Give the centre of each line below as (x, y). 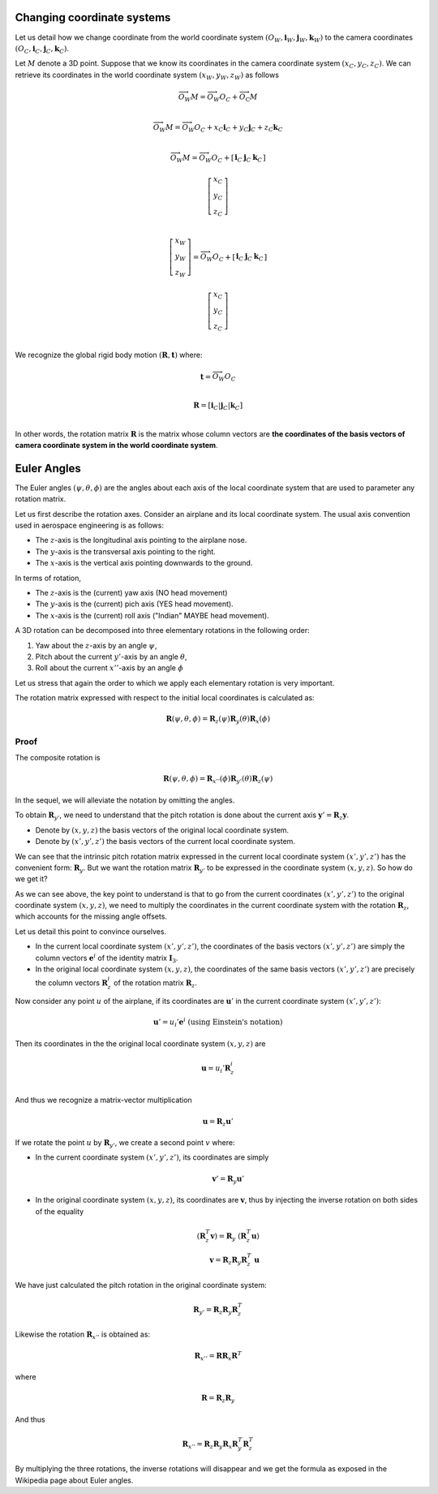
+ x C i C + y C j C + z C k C (245, 128)
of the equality (60, 1211)
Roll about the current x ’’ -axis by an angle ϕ (109, 668)
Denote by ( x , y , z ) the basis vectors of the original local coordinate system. (162, 830)
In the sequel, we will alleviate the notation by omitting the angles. (125, 800)
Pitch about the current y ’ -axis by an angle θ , (111, 657)
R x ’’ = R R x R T (218, 1356)
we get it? (31, 879)
